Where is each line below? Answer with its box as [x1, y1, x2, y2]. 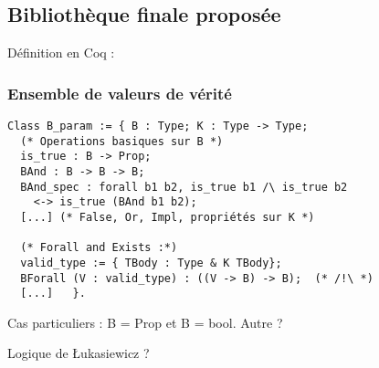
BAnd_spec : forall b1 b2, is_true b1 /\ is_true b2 [20, 180, 348, 194]
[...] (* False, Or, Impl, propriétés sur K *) [20, 210, 315, 224]
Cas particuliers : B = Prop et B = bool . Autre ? [7, 312, 283, 331]
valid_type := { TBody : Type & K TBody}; [20, 256, 282, 269]
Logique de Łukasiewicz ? [7, 343, 150, 363]
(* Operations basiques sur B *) [20, 134, 224, 148]
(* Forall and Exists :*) [20, 241, 178, 255]
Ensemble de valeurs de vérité [7, 81, 232, 104]
